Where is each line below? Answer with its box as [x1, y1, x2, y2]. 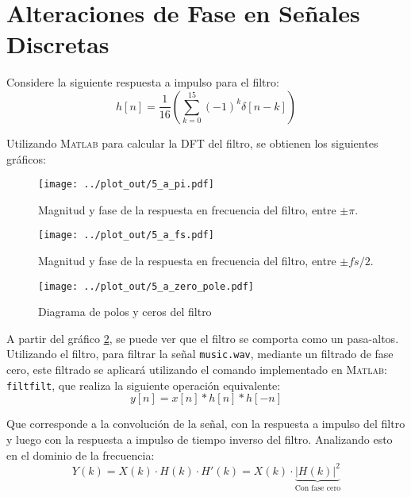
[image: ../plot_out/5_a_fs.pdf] [38, 229, 214, 241]
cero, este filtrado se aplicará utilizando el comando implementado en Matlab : [6, 361, 387, 378]
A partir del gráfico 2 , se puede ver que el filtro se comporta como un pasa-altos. [6, 329, 399, 346]
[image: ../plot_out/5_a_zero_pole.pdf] [38, 280, 255, 292]
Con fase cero [294, 484, 341, 492]
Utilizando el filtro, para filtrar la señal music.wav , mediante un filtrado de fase [6, 345, 394, 362]
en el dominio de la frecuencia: [6, 446, 155, 463]
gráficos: [6, 150, 46, 167]
